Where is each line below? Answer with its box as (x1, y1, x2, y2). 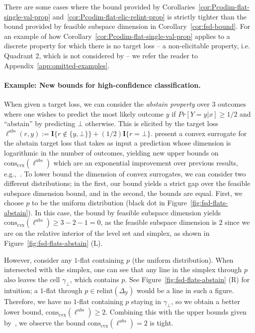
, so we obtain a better (171, 296, 240, 306)
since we (225, 217, 250, 227)
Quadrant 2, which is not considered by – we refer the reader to (4, 50, 198, 60)
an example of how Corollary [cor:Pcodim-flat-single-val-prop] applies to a (4, 30, 230, 41)
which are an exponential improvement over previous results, (53, 157, 238, 167)
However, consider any (4, 254, 72, 265)
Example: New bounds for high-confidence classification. (4, 79, 201, 90)
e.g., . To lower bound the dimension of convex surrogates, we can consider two (4, 168, 246, 178)
